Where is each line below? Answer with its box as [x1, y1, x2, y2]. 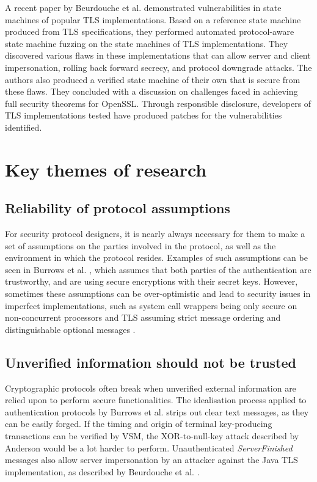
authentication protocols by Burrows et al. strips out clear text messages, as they [5, 405, 309, 418]
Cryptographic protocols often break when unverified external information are [5, 381, 296, 394]
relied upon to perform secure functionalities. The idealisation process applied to [5, 393, 307, 406]
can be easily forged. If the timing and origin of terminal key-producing [5, 417, 272, 430]
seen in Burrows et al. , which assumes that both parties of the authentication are [5, 263, 312, 276]
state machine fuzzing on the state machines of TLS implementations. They [5, 37, 288, 49]
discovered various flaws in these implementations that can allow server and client [5, 49, 311, 62]
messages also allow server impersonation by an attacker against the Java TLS [5, 453, 298, 466]
